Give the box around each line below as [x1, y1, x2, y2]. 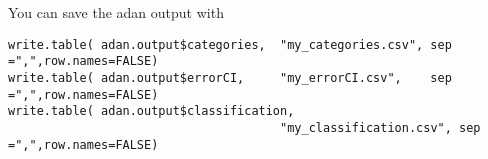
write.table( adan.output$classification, [8, 104, 295, 119]
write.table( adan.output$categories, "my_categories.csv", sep [8, 37, 452, 52]
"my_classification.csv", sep [280, 120, 481, 135]
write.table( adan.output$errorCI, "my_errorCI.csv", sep [8, 70, 452, 85]
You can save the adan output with [8, 2, 224, 22]
